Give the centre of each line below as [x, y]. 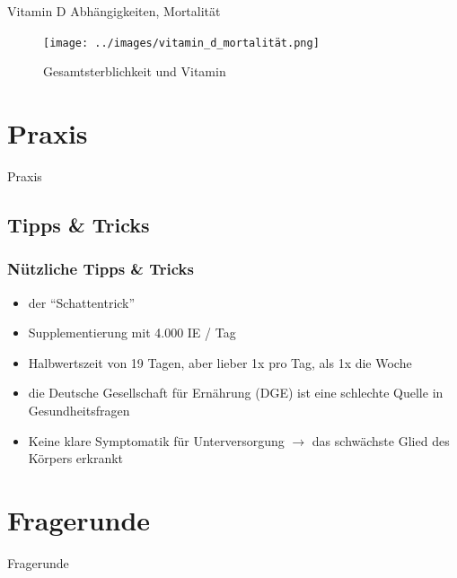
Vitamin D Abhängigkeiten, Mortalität [114, 11]
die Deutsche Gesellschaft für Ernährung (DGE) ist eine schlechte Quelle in [236, 393]
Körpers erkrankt [76, 458]
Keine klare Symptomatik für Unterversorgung [156, 440]
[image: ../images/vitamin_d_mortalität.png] [181, 43]
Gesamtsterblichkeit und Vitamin [135, 71]
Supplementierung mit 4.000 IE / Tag [132, 333]
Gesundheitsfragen [79, 410]
